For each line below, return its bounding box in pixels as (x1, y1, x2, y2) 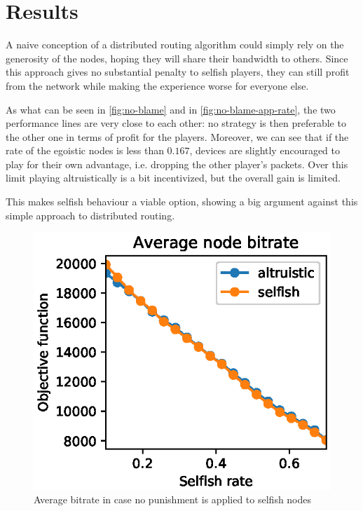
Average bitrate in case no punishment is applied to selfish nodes (34, 492, 312, 507)
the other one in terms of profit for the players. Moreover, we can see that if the (6, 129, 349, 144)
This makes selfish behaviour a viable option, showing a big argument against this (6, 194, 358, 209)
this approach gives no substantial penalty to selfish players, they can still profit (6, 64, 350, 79)
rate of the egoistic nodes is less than (6, 143, 164, 158)
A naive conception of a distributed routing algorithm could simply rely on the (6, 37, 344, 52)
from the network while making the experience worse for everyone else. (6, 78, 309, 93)
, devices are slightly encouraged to (189, 143, 341, 158)
